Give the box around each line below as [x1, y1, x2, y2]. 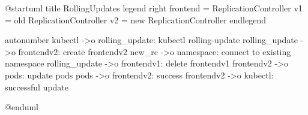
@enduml [5, 101, 39, 113]
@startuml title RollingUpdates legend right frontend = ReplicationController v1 [5, 2, 303, 14]
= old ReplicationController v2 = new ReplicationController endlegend [5, 13, 266, 26]
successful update [5, 80, 69, 93]
